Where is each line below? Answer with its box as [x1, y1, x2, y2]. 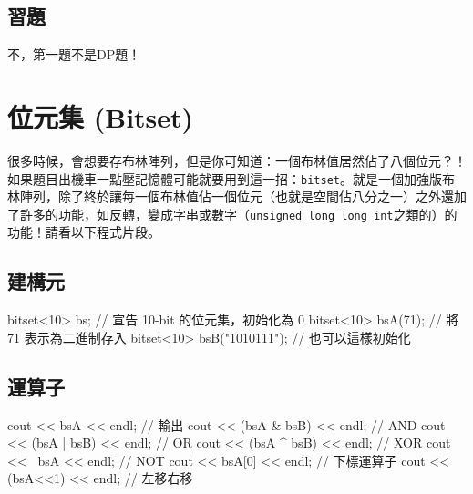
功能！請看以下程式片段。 [7, 222, 160, 242]
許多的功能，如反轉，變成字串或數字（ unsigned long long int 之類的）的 [19, 204, 458, 223]
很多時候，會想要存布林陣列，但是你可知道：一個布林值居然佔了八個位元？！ [7, 150, 467, 170]
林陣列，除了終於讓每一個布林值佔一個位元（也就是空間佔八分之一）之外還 [7, 187, 454, 206]
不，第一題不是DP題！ [7, 45, 141, 64]
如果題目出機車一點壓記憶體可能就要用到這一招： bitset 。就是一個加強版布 [7, 169, 455, 188]
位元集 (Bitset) [7, 98, 194, 135]
